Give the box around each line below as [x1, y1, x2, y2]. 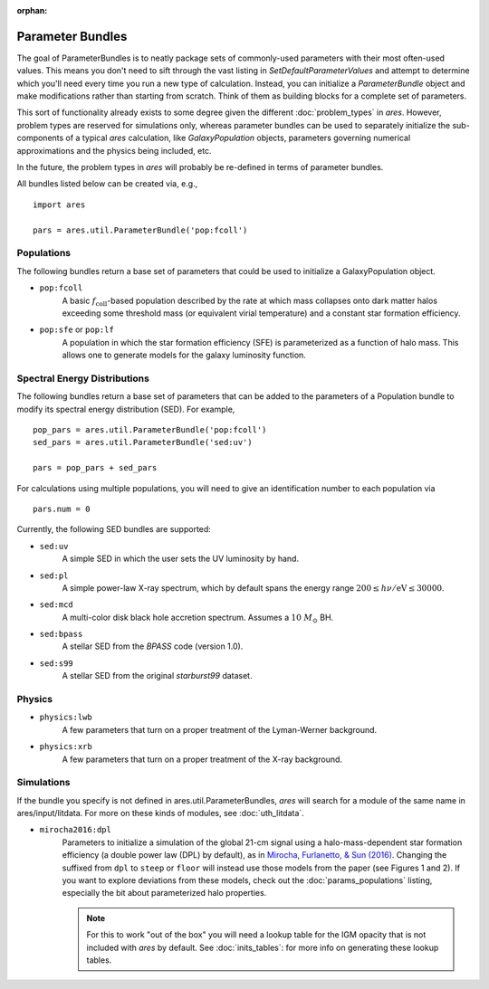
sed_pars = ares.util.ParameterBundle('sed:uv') [33, 437, 253, 448]
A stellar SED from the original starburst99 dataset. [62, 670, 253, 681]
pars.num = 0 [33, 503, 91, 514]
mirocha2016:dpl [39, 824, 112, 835]
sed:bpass [39, 629, 83, 640]
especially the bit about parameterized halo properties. [62, 888, 267, 899]
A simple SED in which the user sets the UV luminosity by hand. [62, 553, 299, 565]
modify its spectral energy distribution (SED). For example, [16, 404, 235, 414]
